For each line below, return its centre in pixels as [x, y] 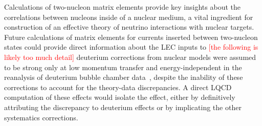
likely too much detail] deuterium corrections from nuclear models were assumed [130, 57]
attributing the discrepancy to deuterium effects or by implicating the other [123, 107]
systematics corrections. [41, 117]
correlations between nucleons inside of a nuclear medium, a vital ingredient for [129, 17]
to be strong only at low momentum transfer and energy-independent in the [123, 67]
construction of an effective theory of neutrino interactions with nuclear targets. [129, 27]
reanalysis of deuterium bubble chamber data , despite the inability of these [124, 77]
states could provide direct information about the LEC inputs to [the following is [131, 47]
